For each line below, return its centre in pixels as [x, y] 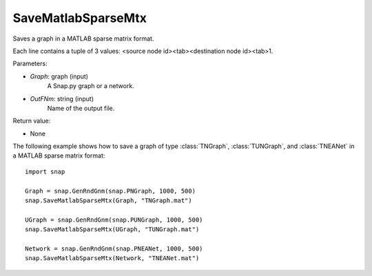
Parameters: [30, 64]
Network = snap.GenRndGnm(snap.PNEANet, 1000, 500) [114, 248]
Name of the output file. [81, 108]
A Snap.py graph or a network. [91, 86]
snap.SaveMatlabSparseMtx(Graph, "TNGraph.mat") [108, 201]
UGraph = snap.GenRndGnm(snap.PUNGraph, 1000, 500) [114, 220]
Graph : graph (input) [59, 76]
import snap [45, 171]
